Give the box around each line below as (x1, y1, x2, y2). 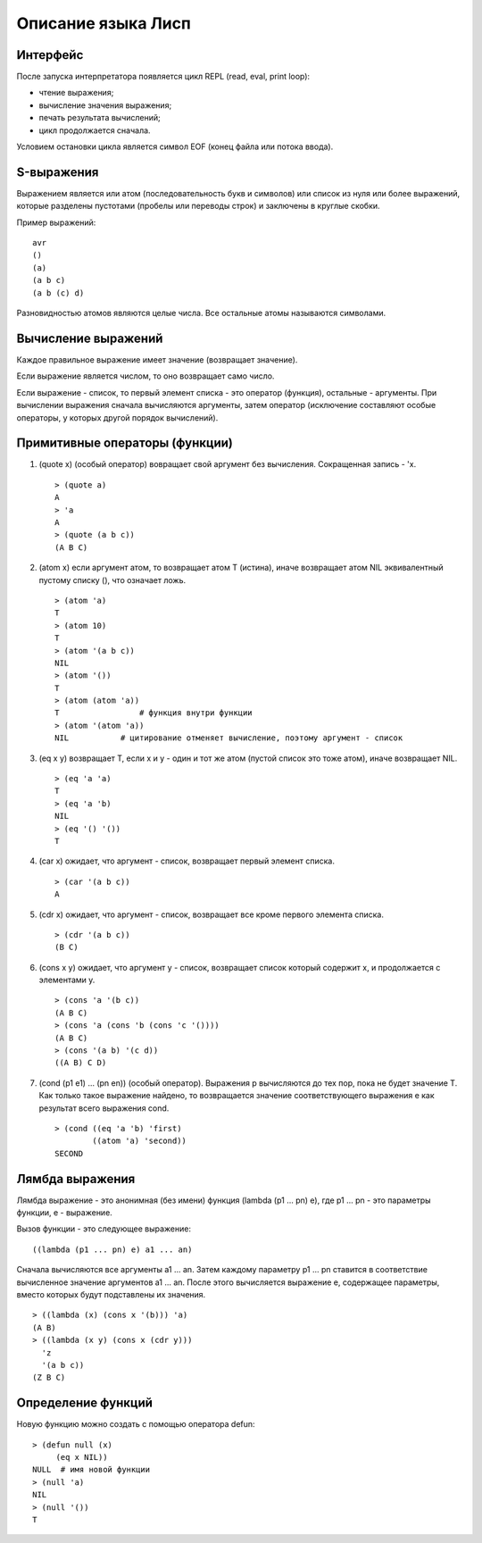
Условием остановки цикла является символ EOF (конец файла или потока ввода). (16, 141, 334, 152)
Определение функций (16, 1396, 154, 1411)
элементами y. (38, 974, 96, 986)
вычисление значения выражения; (38, 99, 172, 111)
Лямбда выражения (16, 1171, 136, 1187)
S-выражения (16, 164, 99, 179)
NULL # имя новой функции (32, 1464, 151, 1475)
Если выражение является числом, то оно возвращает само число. (16, 371, 275, 381)
